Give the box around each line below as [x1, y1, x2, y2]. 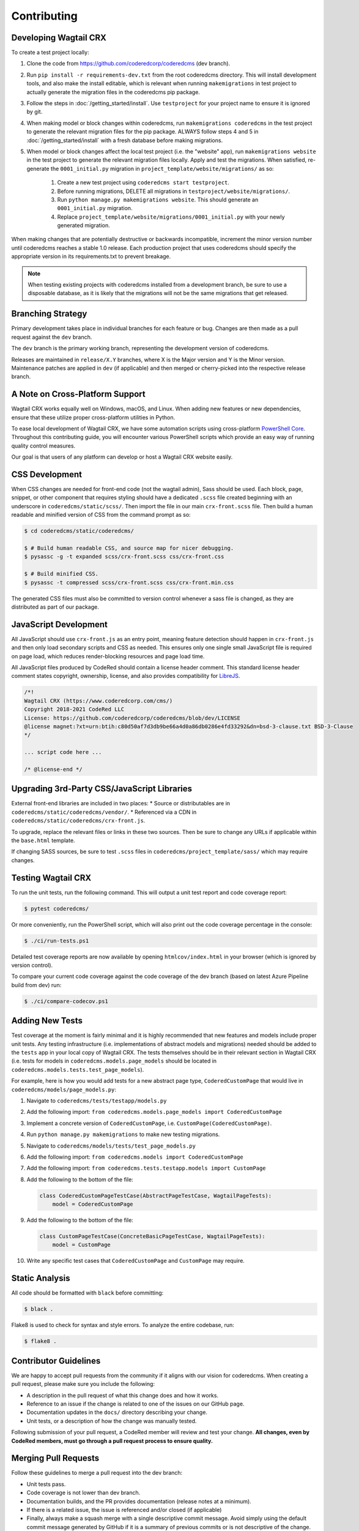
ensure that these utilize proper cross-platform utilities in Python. [11, 413, 176, 421]
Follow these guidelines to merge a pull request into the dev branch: [11, 1469, 183, 1476]
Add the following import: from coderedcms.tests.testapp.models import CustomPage [26, 1164, 266, 1172]
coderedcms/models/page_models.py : [11, 1086, 116, 1093]
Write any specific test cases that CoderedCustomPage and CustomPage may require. [26, 1257, 245, 1265]
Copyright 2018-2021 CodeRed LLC [24, 706, 125, 713]
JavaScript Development [11, 619, 108, 630]
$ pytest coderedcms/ [24, 905, 89, 912]
